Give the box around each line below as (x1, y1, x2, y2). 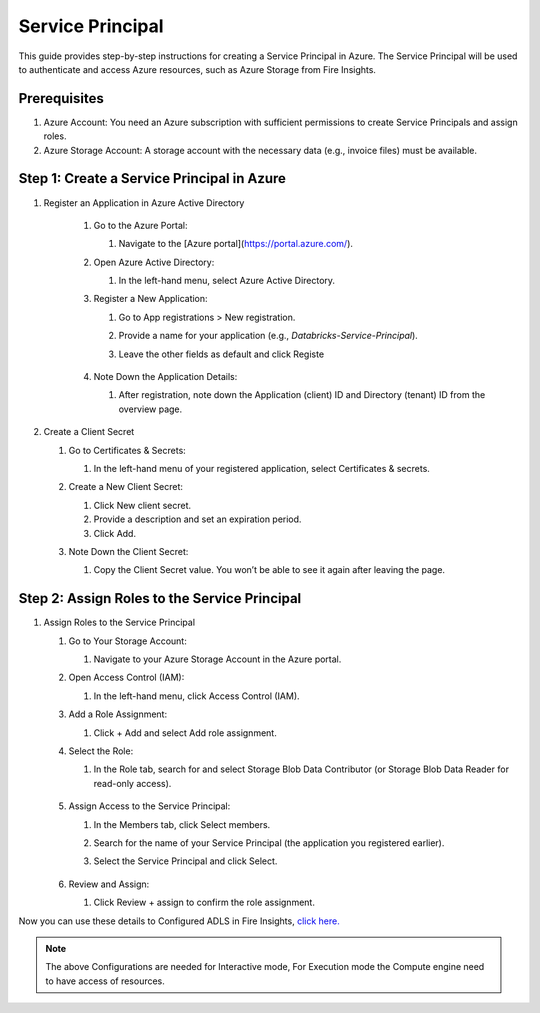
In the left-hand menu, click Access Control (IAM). (93, 690, 300, 702)
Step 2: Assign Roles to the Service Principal (18, 590, 302, 607)
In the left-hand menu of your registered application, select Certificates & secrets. (93, 463, 430, 474)
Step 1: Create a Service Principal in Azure (18, 170, 287, 187)
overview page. (118, 403, 183, 415)
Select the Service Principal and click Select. (93, 855, 278, 867)
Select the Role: (68, 745, 134, 757)
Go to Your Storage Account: (68, 635, 187, 647)
